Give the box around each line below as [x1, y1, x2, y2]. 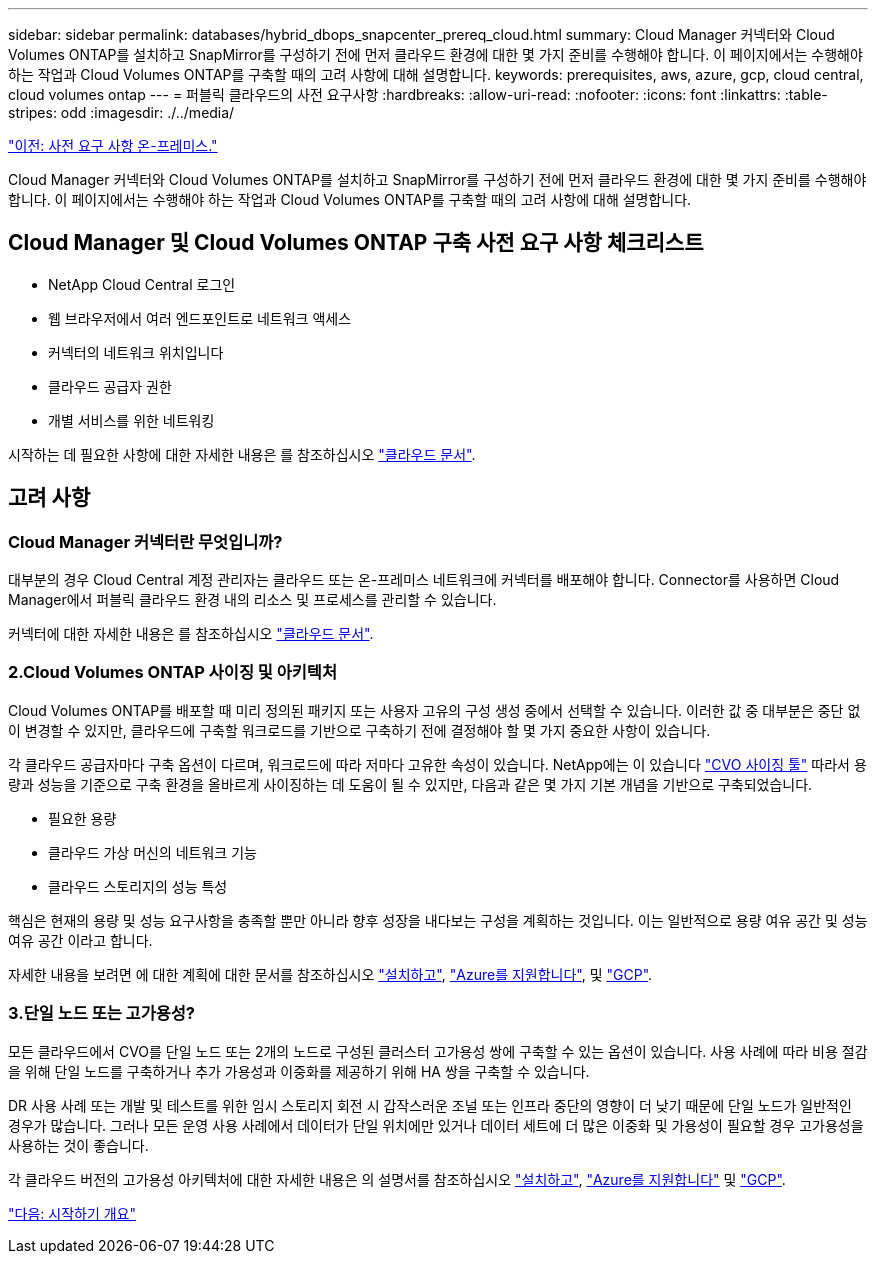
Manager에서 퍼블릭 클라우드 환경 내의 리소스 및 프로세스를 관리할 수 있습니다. [8, 591, 497, 609]
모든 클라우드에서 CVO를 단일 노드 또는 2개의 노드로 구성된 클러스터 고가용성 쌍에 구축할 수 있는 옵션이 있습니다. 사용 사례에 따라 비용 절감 [8, 1042, 868, 1060]
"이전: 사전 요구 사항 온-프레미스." [8, 137, 218, 154]
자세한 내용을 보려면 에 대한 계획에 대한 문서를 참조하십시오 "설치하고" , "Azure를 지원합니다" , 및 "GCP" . [8, 965, 653, 983]
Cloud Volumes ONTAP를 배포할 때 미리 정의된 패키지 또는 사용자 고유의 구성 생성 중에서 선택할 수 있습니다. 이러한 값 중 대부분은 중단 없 [8, 701, 861, 719]
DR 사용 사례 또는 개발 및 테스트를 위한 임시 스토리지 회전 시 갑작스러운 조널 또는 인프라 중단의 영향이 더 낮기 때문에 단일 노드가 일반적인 [8, 1096, 852, 1114]
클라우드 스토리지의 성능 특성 [48, 877, 228, 895]
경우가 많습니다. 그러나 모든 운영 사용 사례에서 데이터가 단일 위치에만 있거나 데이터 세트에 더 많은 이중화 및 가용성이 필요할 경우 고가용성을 [8, 1116, 864, 1134]
